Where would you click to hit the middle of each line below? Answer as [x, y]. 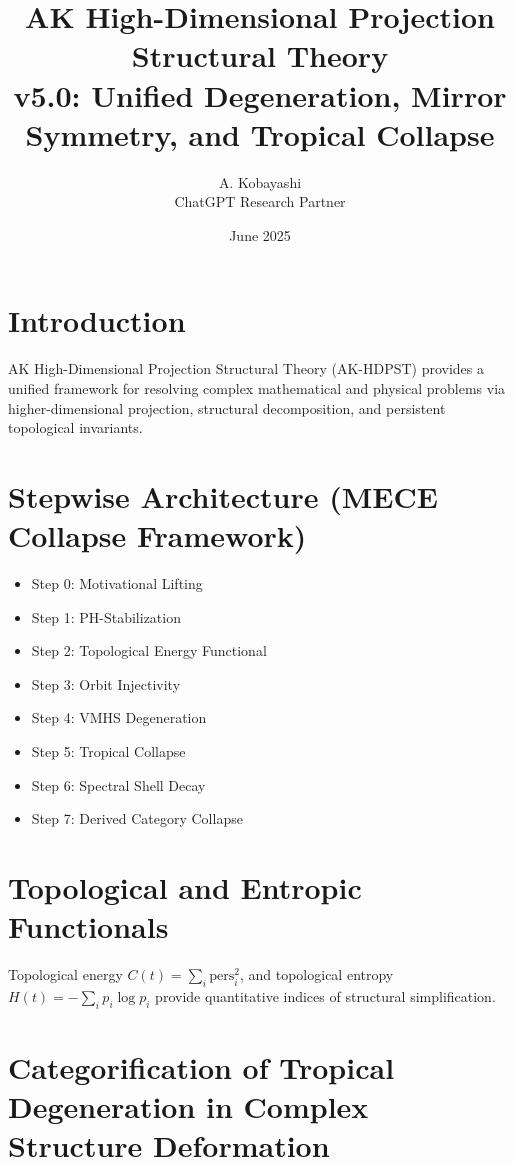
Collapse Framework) [157, 535]
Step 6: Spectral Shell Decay [118, 784]
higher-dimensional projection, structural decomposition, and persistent [227, 407]
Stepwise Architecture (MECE [223, 495]
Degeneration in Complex [188, 1106]
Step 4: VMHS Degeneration [119, 717]
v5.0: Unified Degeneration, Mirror [260, 94]
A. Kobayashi [260, 181]
